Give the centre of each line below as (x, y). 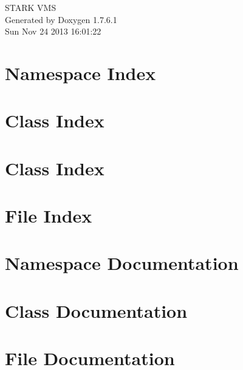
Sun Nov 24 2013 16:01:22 (53, 31)
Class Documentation (96, 310)
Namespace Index (80, 72)
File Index (49, 216)
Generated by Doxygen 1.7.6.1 (61, 19)
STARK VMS (31, 7)
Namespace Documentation (122, 263)
